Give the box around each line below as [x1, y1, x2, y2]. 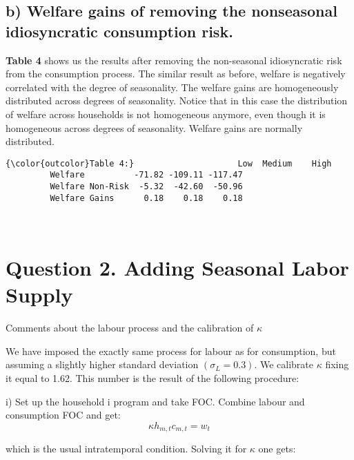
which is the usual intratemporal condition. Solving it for [6, 441, 247, 456]
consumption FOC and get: [6, 408, 121, 422]
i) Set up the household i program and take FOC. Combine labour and [6, 394, 305, 408]
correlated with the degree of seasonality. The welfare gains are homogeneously [6, 79, 339, 94]
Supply [6, 280, 73, 309]
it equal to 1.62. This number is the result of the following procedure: [6, 371, 299, 385]
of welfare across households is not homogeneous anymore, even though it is [6, 106, 326, 121]
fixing [325, 357, 349, 372]
